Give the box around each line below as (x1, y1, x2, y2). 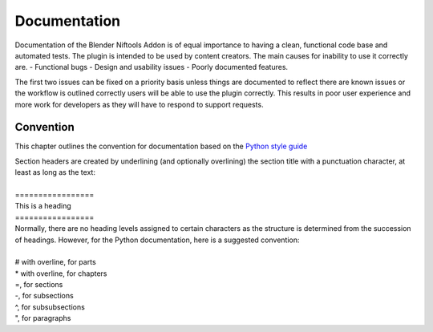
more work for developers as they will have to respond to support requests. (14, 99, 264, 109)
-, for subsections (14, 291, 74, 301)
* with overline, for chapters (14, 269, 107, 278)
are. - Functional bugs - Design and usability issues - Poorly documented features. (14, 63, 289, 72)
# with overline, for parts (14, 257, 96, 267)
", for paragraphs (14, 314, 71, 323)
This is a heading (14, 201, 71, 211)
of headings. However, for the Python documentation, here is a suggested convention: (14, 235, 300, 245)
